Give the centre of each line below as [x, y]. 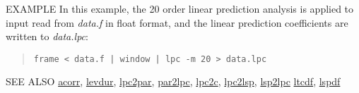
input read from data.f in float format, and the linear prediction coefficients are [177, 22]
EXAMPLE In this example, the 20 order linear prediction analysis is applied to [180, 8]
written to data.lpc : [47, 36]
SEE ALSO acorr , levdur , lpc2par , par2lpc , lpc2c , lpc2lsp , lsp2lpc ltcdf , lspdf [173, 81]
